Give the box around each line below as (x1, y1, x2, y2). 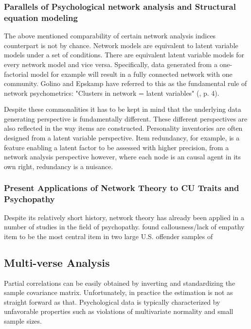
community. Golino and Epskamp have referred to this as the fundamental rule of (4, 78, 247, 88)
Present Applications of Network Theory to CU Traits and (4, 182, 239, 194)
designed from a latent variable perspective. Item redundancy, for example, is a (4, 133, 240, 143)
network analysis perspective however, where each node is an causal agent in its (4, 152, 241, 162)
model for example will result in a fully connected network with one (30, 69, 233, 79)
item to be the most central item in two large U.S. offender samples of (4, 231, 213, 241)
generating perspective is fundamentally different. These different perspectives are (4, 113, 248, 123)
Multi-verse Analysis (4, 255, 110, 270)
